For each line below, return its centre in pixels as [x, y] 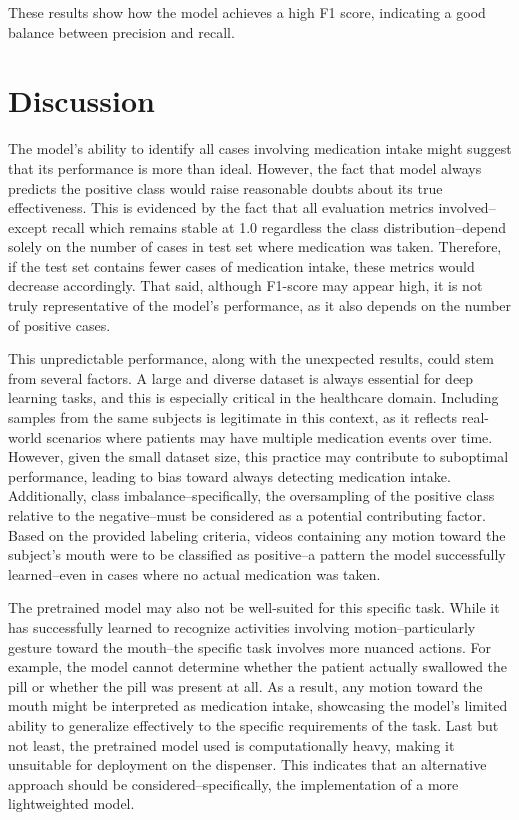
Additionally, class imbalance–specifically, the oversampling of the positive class [251, 495]
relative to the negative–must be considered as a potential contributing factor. [247, 515]
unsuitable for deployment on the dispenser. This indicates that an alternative [247, 764]
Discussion [81, 100]
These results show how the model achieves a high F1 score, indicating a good [247, 12]
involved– [467, 207]
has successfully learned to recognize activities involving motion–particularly [242, 626]
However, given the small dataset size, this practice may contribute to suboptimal [258, 456]
